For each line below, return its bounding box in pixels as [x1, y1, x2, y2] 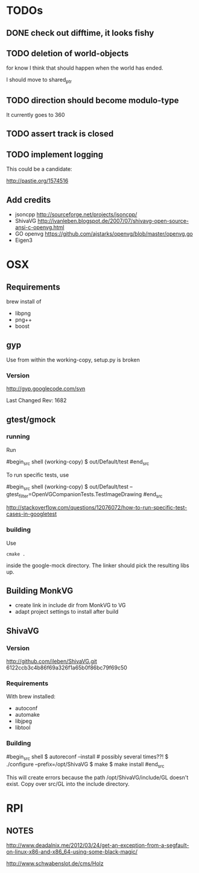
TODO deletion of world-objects [6, 48, 129, 58]
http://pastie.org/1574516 [6, 177, 69, 185]
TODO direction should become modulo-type [6, 95, 179, 105]
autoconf [14, 705, 38, 712]
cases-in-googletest [6, 510, 57, 518]
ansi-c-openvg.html [14, 224, 65, 231]
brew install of [6, 298, 42, 305]
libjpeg [14, 717, 32, 725]
